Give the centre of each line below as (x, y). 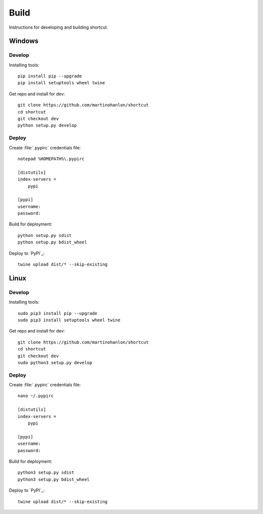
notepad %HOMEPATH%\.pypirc (51, 159)
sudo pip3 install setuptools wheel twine (69, 320)
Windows (24, 41)
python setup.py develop (47, 126)
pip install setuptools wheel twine (61, 83)
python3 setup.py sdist (46, 473)
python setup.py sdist (45, 235)
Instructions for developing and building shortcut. (58, 27)
